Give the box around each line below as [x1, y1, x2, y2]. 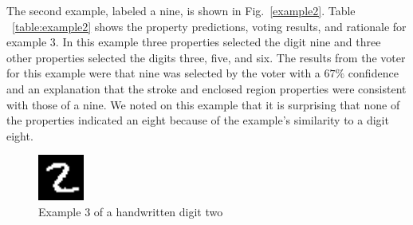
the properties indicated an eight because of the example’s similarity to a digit [6, 112, 389, 128]
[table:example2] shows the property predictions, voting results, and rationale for [12, 18, 407, 34]
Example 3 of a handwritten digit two [38, 203, 223, 219]
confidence [348, 65, 399, 81]
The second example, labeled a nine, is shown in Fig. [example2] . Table [6, 2, 356, 18]
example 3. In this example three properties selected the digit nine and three [6, 34, 381, 50]
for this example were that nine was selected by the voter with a [6, 65, 321, 81]
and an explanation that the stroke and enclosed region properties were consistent [6, 80, 407, 97]
